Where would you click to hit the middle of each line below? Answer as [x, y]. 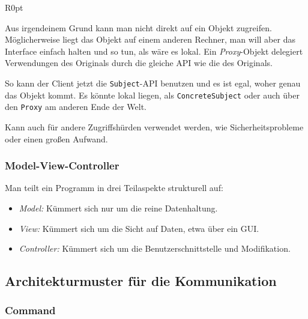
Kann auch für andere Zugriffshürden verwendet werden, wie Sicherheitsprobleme [154, 126]
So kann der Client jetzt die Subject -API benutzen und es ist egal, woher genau [153, 83]
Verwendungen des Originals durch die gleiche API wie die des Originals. [139, 63]
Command [30, 310]
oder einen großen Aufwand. [56, 138]
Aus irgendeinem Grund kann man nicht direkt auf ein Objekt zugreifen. [138, 27]
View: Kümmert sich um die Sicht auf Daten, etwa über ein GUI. [139, 228]
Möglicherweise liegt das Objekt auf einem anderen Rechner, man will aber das [150, 39]
